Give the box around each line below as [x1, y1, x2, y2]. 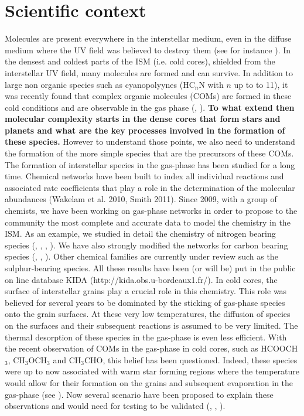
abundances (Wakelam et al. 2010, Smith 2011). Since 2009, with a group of [5, 193, 277, 205]
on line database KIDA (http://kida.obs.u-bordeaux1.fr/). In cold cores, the [5, 273, 278, 285]
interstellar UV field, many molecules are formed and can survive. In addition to [5, 66, 293, 79]
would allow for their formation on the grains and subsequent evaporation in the [5, 376, 293, 388]
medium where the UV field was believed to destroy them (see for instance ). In [5, 43, 291, 56]
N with [199, 78, 224, 90]
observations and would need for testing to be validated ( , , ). [5, 400, 226, 412]
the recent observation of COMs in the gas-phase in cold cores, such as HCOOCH [5, 342, 298, 354]
